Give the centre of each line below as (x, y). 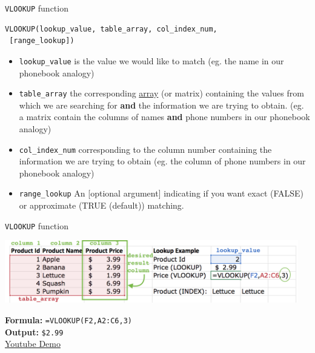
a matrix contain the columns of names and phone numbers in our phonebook (164, 117)
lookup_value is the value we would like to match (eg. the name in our (151, 60)
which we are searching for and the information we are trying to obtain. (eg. (161, 105)
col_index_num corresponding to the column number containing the (145, 149)
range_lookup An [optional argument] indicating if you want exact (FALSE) (161, 193)
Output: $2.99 (34, 331)
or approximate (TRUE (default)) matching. (101, 205)
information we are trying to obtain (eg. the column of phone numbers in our (162, 161)
